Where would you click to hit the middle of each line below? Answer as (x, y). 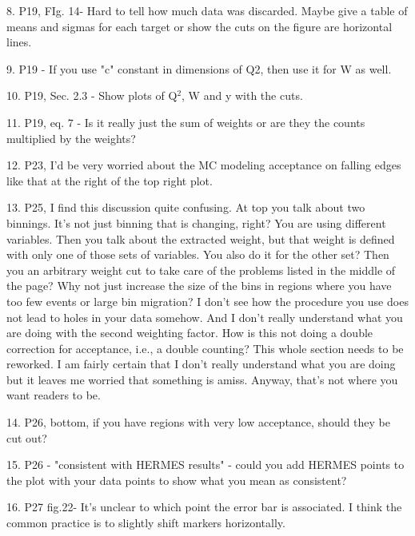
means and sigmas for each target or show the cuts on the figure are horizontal (200, 26)
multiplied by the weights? (71, 138)
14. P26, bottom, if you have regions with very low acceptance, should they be (198, 422)
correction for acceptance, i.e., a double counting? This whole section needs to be (205, 348)
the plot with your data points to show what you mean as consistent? (177, 480)
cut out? (27, 437)
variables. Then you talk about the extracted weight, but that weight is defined (201, 238)
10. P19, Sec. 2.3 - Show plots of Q (92, 95)
